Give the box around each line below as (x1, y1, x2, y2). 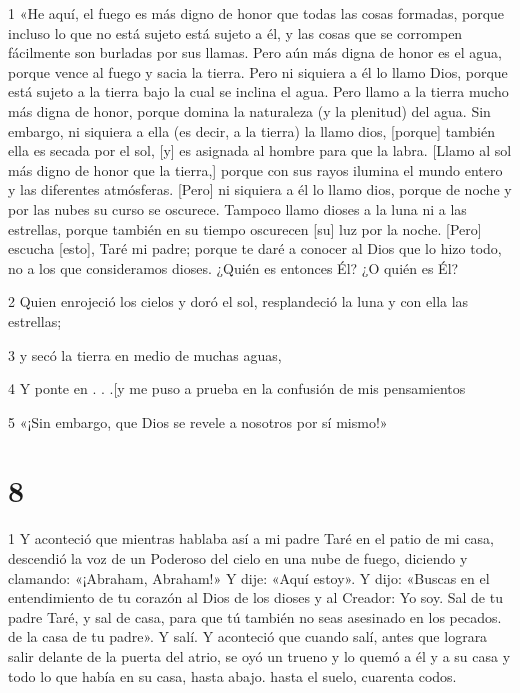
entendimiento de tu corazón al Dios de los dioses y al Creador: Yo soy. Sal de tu (8, 587, 503, 608)
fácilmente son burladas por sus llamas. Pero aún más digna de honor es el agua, (8, 42, 502, 63)
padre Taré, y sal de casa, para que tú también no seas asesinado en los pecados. (8, 606, 502, 627)
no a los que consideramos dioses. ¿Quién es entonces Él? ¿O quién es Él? (8, 257, 459, 278)
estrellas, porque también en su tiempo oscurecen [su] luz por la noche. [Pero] (8, 218, 482, 239)
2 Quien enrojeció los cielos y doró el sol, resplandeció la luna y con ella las (8, 291, 469, 312)
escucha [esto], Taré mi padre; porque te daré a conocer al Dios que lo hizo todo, (8, 238, 502, 259)
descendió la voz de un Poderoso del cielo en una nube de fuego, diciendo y (8, 548, 468, 568)
